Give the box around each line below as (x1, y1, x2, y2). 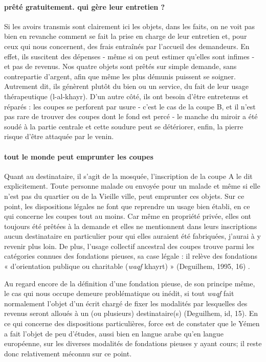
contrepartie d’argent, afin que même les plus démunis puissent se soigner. (4, 71, 236, 81)
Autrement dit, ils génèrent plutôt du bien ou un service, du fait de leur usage (4, 81, 249, 92)
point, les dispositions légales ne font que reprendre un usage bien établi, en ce (4, 200, 250, 211)
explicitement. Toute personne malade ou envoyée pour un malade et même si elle (4, 180, 260, 191)
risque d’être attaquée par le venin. (4, 131, 114, 142)
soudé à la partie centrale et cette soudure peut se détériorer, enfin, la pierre (4, 121, 243, 131)
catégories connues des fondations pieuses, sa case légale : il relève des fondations (4, 251, 258, 261)
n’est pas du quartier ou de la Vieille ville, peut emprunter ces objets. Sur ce (4, 190, 245, 201)
